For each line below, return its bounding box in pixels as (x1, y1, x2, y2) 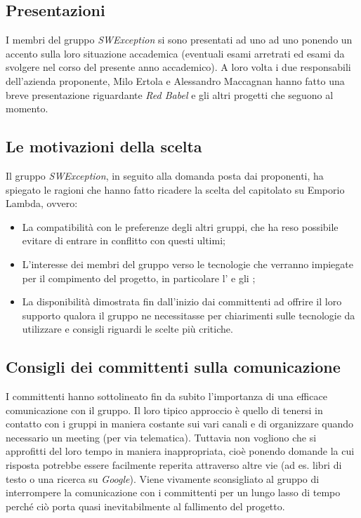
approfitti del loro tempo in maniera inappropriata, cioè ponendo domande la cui (6, 444, 355, 458)
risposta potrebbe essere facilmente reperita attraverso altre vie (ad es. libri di (6, 458, 342, 472)
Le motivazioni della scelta (6, 135, 202, 157)
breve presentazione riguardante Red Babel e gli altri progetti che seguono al (6, 87, 334, 102)
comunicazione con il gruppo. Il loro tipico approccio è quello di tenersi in (6, 402, 323, 417)
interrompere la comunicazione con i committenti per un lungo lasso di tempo (6, 485, 341, 500)
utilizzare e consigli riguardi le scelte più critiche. (22, 321, 233, 336)
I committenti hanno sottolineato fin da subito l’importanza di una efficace (6, 389, 327, 404)
